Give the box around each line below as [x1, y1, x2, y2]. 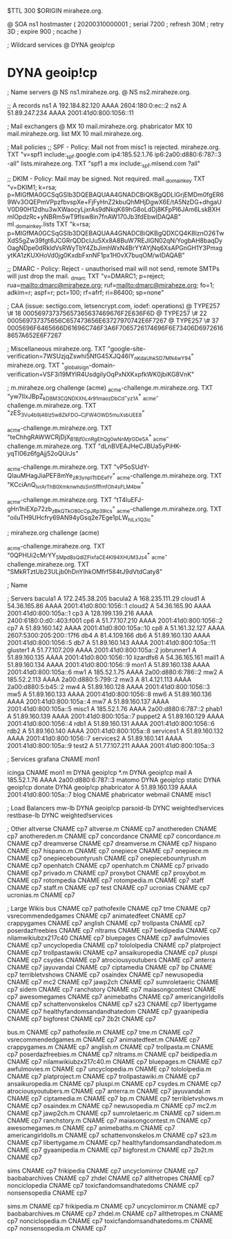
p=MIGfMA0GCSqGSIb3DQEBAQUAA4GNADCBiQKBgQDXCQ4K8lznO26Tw [7, 229, 224, 238]
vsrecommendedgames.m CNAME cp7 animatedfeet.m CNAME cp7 [7, 1035, 200, 1044]
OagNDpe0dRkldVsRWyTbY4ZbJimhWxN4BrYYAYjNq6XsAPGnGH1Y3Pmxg [7, 244, 223, 252]
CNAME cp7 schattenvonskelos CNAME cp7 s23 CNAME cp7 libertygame [7, 999, 217, 1008]
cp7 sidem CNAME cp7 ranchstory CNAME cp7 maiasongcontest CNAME [7, 985, 216, 993]
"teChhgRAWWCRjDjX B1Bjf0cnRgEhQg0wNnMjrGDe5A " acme [7, 433, 167, 443]
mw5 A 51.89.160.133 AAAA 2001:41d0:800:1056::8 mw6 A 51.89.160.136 [7, 690, 212, 698]
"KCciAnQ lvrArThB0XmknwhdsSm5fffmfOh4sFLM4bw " [7, 481, 144, 490]
